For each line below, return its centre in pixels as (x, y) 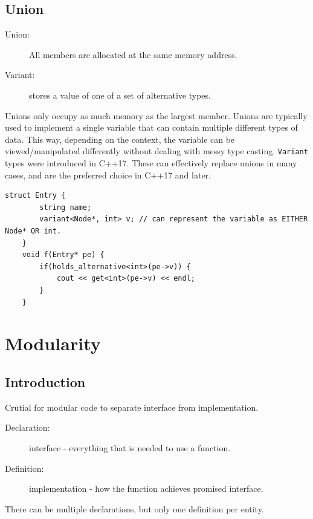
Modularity (53, 343)
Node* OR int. (33, 231)
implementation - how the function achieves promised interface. (146, 488)
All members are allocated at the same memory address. (133, 54)
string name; (66, 207)
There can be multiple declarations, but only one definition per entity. (134, 508)
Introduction (45, 381)
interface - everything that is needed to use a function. (130, 447)
